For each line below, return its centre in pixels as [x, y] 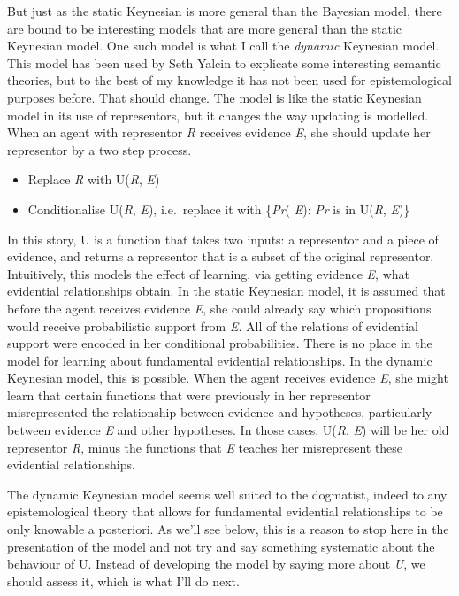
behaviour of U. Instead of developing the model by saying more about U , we [216, 564]
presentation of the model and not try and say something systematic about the [221, 546]
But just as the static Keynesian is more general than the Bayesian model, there [225, 11]
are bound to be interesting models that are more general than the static [205, 28]
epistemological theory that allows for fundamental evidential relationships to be [225, 511]
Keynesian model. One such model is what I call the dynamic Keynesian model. [223, 46]
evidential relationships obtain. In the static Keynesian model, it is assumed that [226, 291]
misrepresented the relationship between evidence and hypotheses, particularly [220, 412]
